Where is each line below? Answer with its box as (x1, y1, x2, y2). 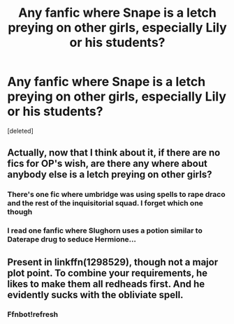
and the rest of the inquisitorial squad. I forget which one (7, 198, 204, 208)
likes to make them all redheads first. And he (7, 278, 205, 290)
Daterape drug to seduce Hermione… (7, 235, 136, 244)
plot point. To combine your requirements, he (7, 267, 208, 279)
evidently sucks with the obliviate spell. (7, 288, 184, 301)
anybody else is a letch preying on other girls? (7, 169, 212, 181)
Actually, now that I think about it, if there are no (7, 147, 221, 159)
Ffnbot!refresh (7, 309, 59, 319)
